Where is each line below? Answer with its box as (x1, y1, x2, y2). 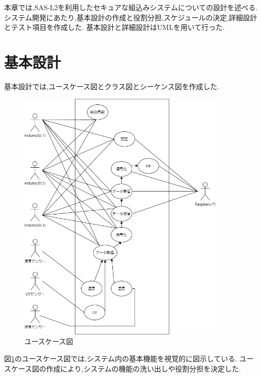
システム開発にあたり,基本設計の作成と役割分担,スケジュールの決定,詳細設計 (4, 12, 257, 22)
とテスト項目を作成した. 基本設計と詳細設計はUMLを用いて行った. (4, 22, 225, 32)
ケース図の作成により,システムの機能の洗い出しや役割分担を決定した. (11, 363, 241, 373)
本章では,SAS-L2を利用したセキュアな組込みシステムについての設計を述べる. (4, 2, 258, 12)
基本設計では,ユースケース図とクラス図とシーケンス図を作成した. (4, 81, 220, 91)
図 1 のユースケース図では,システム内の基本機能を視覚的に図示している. (4, 353, 237, 364)
